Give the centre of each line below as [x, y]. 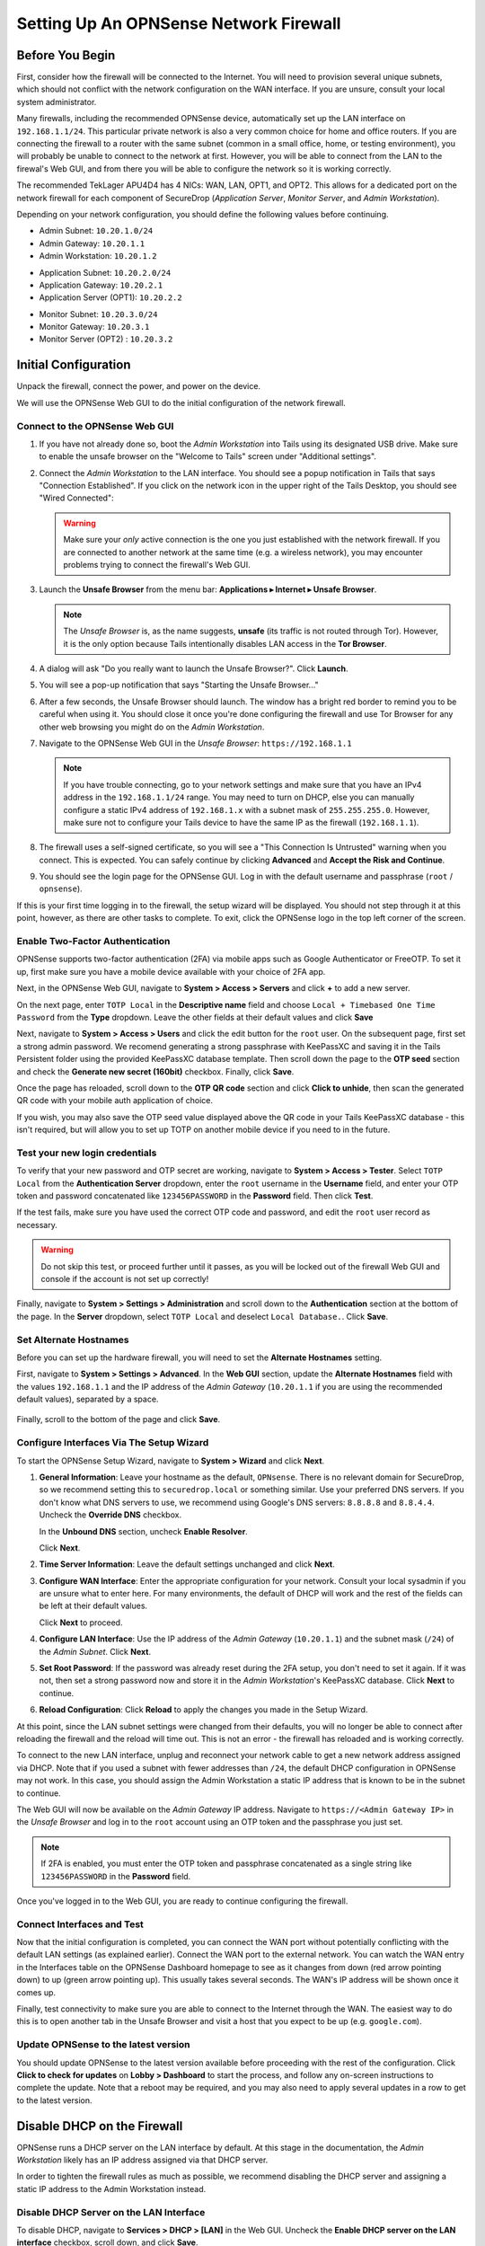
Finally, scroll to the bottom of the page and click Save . [119, 1419]
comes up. [36, 1992]
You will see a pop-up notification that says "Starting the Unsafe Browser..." [179, 685]
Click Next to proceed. [81, 1623]
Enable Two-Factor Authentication [93, 942]
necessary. [37, 1225]
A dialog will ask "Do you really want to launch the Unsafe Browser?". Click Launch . [194, 668]
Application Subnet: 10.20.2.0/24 [105, 272]
